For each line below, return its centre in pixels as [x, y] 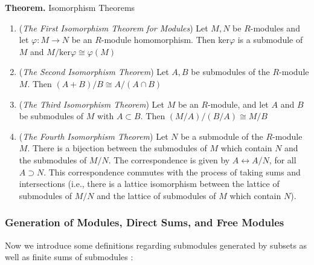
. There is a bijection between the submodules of [117, 148]
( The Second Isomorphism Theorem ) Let [94, 72]
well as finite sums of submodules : [69, 257]
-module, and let [238, 104]
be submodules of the [230, 72]
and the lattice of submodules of [156, 195]
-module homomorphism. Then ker [165, 40]
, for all [283, 159]
